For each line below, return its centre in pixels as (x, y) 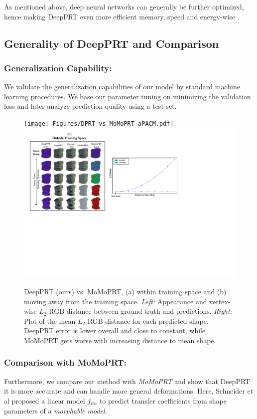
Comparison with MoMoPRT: (65, 362)
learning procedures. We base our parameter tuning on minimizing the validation (128, 96)
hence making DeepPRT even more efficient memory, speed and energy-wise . (122, 16)
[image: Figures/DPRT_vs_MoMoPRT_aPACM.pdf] (99, 123)
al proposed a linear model (45, 400)
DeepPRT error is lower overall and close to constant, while (115, 330)
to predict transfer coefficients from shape (163, 400)
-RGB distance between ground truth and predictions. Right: (139, 311)
